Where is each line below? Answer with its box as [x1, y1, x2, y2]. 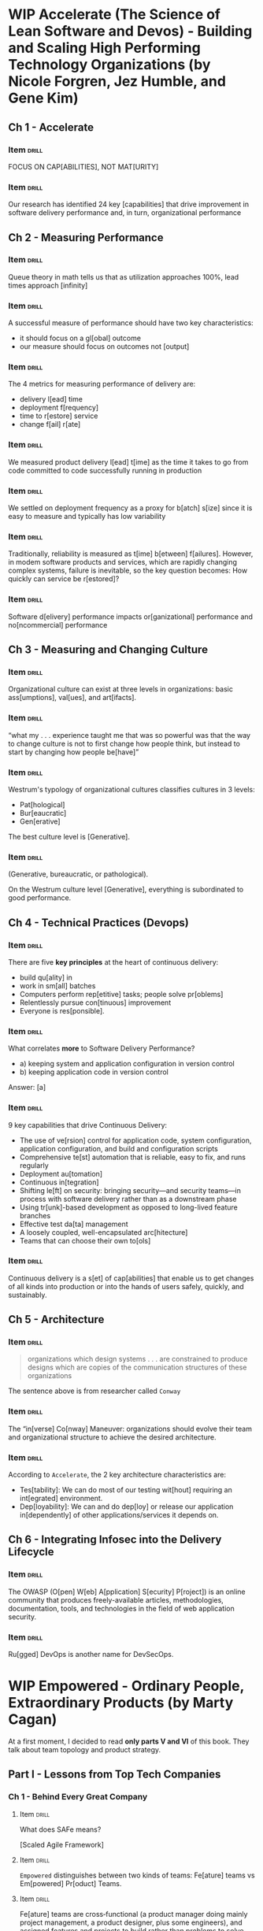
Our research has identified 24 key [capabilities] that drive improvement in [8, 199, 250, 209]
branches [19, 1210, 51, 1220]
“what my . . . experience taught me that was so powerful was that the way [8, 730, 250, 739]
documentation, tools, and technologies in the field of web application [8, 1603, 235, 1613]
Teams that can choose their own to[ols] [19, 1236, 151, 1245]
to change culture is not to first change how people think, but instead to [8, 739, 240, 748]
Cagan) [8, 1710, 57, 1729]
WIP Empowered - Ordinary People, [8, 1677, 244, 1695]
